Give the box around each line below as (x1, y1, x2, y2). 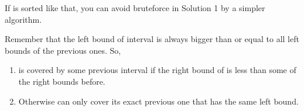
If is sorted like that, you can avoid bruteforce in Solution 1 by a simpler (5, 2, 265, 13)
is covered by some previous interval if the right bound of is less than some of (18, 64, 296, 76)
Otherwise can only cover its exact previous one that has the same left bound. (18, 95, 299, 107)
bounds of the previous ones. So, (5, 44, 121, 56)
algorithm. (5, 13, 42, 25)
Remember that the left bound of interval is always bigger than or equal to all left (5, 33, 299, 45)
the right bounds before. (18, 75, 105, 87)
